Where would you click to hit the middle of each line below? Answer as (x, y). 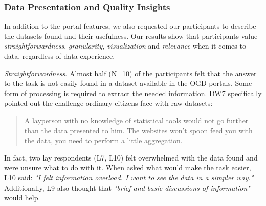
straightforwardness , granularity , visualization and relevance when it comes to (125, 46)
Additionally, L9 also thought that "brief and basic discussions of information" (127, 187)
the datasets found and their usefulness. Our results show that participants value (131, 36)
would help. (22, 198)
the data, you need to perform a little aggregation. (103, 140)
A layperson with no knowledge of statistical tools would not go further (136, 120)
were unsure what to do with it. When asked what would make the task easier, (128, 167)
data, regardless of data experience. (60, 56)
